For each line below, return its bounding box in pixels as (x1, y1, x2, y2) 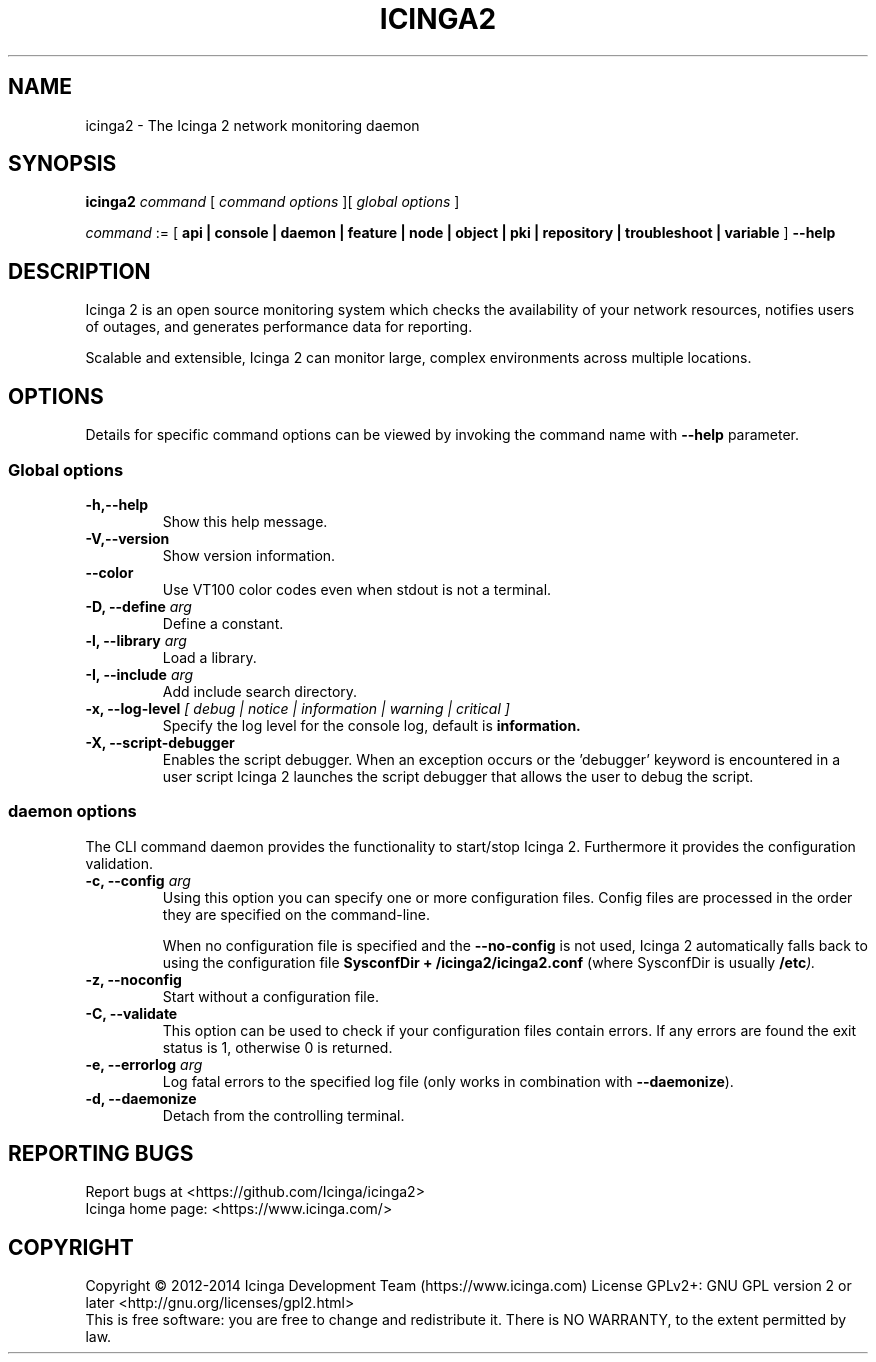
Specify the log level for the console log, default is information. (162, 716, 581, 734)
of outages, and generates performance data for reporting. (85, 318, 473, 336)
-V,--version (85, 529, 170, 547)
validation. (85, 854, 153, 872)
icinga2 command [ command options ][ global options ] (85, 193, 460, 211)
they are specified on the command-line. (162, 905, 430, 923)
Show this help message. (162, 512, 328, 530)
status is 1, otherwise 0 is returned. (162, 1038, 393, 1056)
